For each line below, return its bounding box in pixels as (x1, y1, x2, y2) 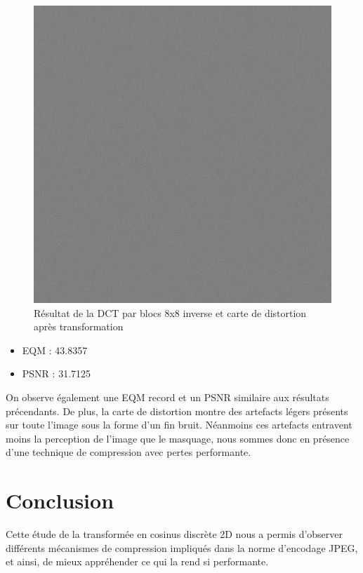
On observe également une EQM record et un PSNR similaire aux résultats (6, 389, 329, 404)
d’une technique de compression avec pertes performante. (6, 445, 251, 459)
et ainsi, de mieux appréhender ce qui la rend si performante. (6, 554, 269, 569)
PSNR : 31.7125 (22, 366, 91, 381)
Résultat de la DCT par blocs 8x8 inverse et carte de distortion (34, 305, 307, 320)
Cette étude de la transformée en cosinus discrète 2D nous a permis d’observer (6, 527, 343, 541)
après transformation (34, 319, 124, 334)
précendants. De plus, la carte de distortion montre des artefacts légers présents (6, 403, 348, 418)
